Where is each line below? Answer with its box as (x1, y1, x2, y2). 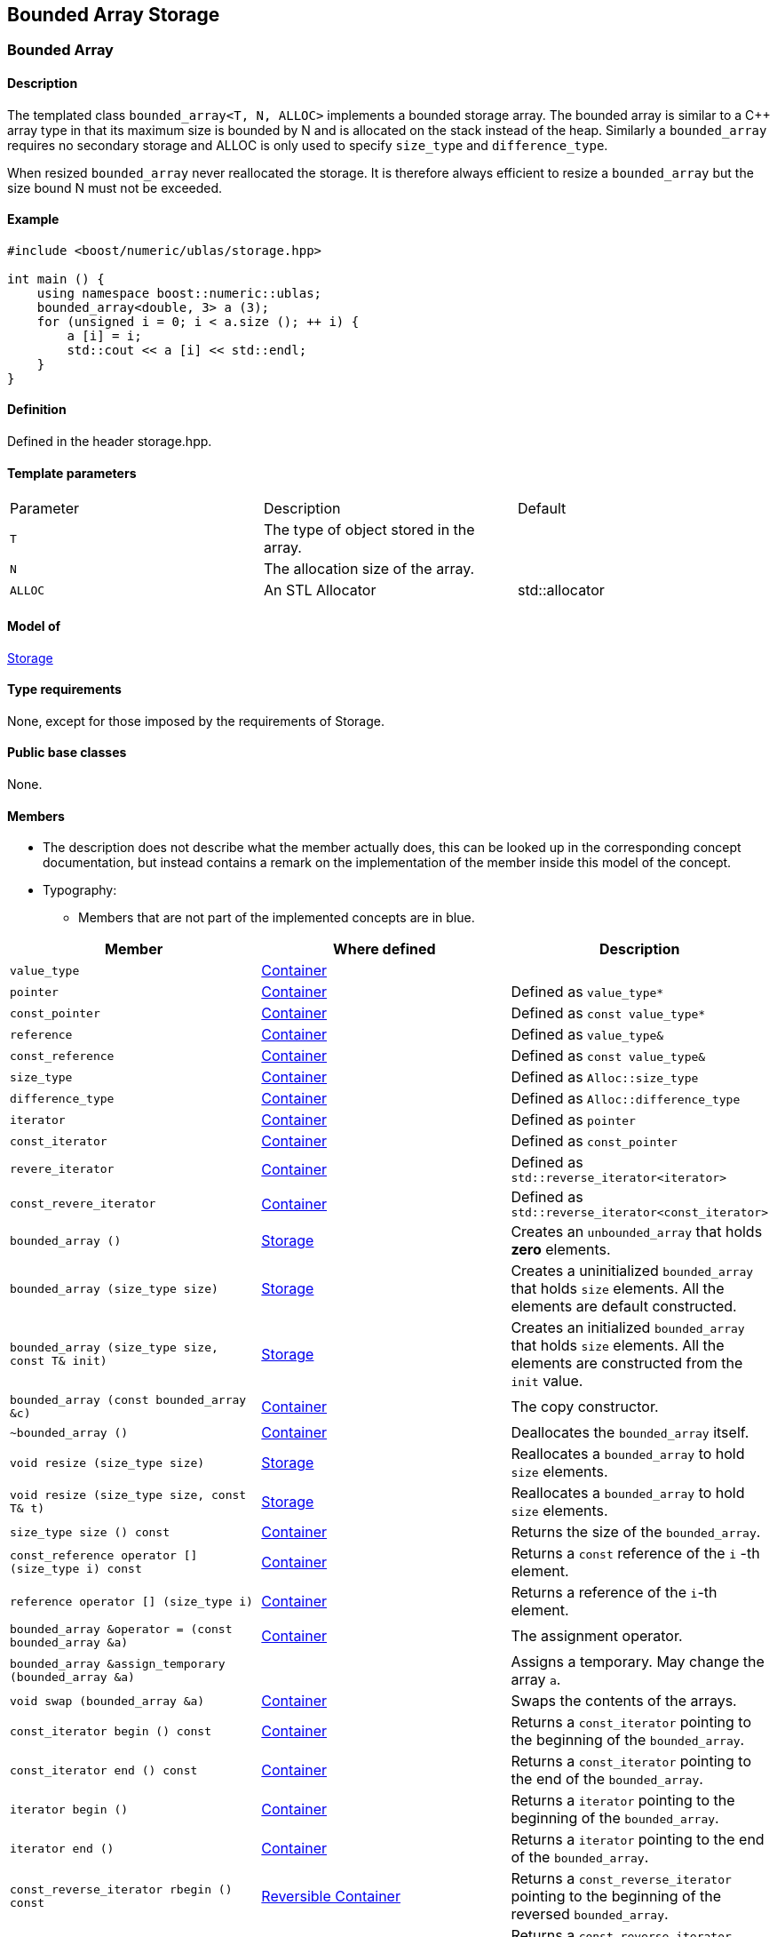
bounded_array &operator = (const (10, 1622, 233, 1637)
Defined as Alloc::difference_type (511, 1089, 741, 1108)
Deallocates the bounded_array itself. (511, 1423, 749, 1442)
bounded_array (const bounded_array (10, 1393, 247, 1407)
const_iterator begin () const (10, 1724, 211, 1738)
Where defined (333, 940, 436, 959)
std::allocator (517, 581, 605, 600)
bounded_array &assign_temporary (10, 1657, 226, 1671)
